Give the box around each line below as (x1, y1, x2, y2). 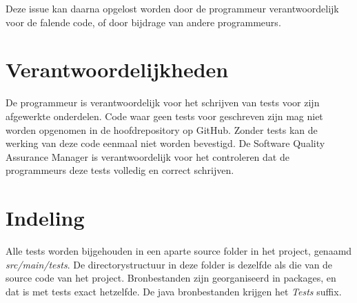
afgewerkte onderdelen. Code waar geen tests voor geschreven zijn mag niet (6, 108, 323, 123)
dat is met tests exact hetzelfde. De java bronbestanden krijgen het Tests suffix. (6, 284, 342, 298)
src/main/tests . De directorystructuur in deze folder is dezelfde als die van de (6, 257, 333, 271)
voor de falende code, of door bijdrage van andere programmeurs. (6, 14, 281, 29)
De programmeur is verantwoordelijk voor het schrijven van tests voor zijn (6, 95, 320, 110)
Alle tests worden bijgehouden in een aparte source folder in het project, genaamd (6, 244, 352, 257)
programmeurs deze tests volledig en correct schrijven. (6, 163, 234, 177)
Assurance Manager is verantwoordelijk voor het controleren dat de (6, 149, 289, 164)
